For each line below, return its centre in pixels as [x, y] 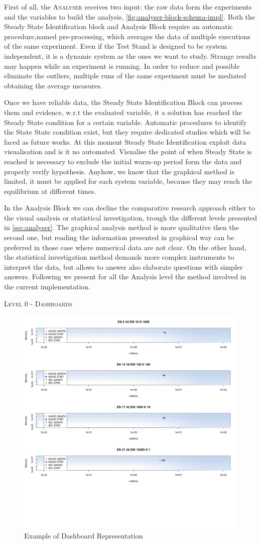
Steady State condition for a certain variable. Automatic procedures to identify [125, 122]
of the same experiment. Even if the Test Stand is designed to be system [115, 46]
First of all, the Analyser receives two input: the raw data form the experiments [128, 7]
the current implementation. [47, 287]
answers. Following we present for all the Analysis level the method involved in [125, 277]
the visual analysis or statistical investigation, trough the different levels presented [130, 217]
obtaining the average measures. [53, 85]
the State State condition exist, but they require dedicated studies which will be [127, 132]
